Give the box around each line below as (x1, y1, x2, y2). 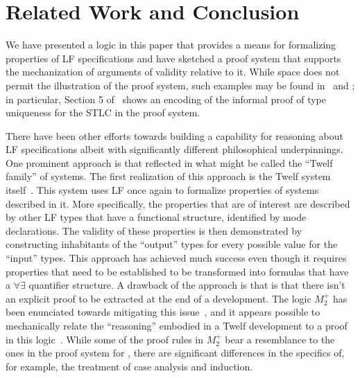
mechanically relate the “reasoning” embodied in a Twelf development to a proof (6, 318, 348, 332)
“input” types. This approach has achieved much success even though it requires (6, 251, 347, 265)
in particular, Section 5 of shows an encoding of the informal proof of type (6, 91, 326, 106)
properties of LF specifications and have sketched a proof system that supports (6, 51, 341, 65)
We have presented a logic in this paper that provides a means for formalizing (6, 37, 336, 52)
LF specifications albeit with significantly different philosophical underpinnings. (6, 142, 343, 156)
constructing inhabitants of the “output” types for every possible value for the (6, 237, 338, 251)
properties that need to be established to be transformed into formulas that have (6, 264, 349, 278)
